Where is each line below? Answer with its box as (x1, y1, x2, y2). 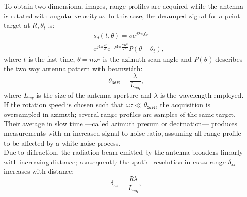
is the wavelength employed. (160, 89, 244, 99)
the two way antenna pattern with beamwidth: (4, 63, 143, 73)
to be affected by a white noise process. (4, 137, 121, 148)
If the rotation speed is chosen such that (4, 99, 124, 110)
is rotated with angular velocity (4, 10, 98, 20)
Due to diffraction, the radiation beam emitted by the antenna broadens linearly (4, 147, 243, 157)
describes (215, 54, 243, 64)
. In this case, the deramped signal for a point (104, 10, 240, 20)
